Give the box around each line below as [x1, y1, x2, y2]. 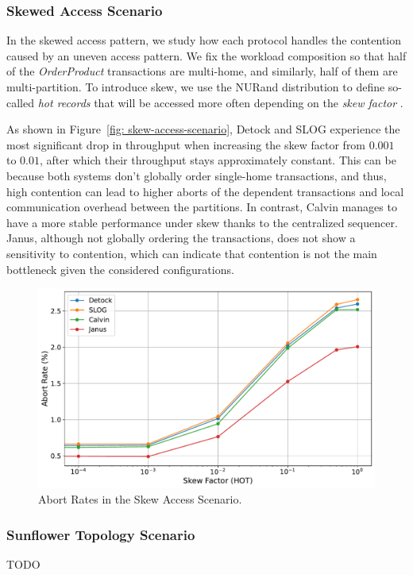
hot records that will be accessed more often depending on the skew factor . [37, 94, 403, 110]
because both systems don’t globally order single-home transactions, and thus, [6, 167, 387, 183]
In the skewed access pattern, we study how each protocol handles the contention [6, 32, 402, 48]
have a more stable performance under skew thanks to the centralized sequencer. [6, 214, 398, 230]
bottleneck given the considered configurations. [6, 260, 234, 277]
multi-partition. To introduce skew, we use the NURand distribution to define [6, 79, 385, 95]
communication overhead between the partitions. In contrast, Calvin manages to [6, 199, 397, 215]
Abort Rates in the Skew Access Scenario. [38, 491, 242, 507]
